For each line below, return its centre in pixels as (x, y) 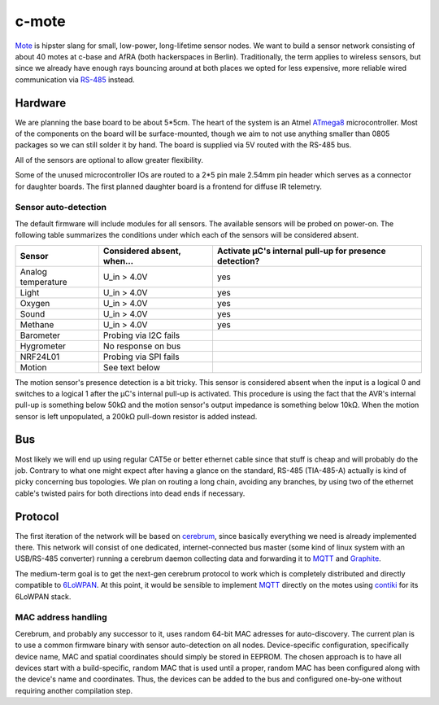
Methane (37, 324)
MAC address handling (61, 617)
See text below (131, 367)
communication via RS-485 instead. (75, 79)
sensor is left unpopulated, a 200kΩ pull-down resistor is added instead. (136, 416)
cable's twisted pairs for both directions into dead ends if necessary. (130, 493)
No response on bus (142, 346)
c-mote (40, 21)
